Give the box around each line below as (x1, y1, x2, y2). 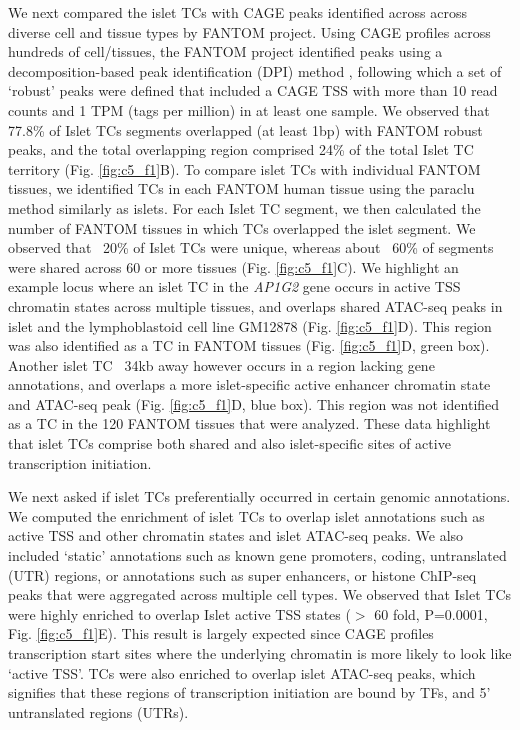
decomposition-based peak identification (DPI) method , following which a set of (8, 60, 502, 81)
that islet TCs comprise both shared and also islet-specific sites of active (8, 433, 451, 454)
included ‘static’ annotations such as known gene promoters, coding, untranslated (8, 545, 507, 566)
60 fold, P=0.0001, (374, 603, 488, 624)
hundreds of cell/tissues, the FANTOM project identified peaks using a (8, 41, 443, 62)
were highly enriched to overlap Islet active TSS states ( (8, 603, 351, 624)
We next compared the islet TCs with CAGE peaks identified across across (8, 2, 468, 22)
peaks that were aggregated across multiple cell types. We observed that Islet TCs (8, 584, 512, 605)
